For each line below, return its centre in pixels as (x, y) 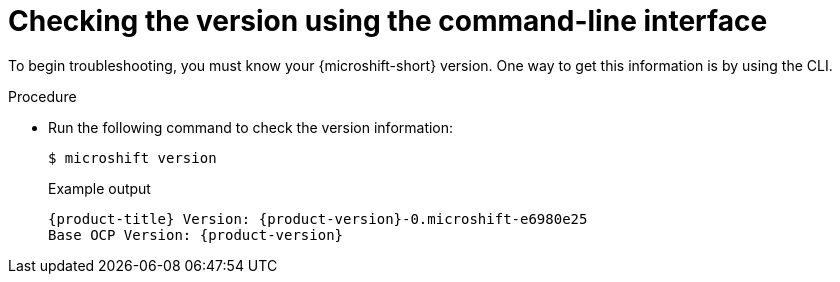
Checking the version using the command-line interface (388, 21)
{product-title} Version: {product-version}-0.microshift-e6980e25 (318, 218)
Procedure (42, 96)
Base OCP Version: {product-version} (196, 234)
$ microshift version (132, 157)
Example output (99, 188)
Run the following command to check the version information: (251, 127)
